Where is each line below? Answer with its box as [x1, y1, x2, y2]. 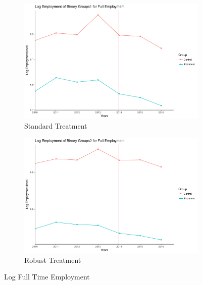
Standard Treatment [24, 121, 87, 131]
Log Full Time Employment [4, 271, 90, 282]
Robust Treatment [24, 254, 81, 265]
